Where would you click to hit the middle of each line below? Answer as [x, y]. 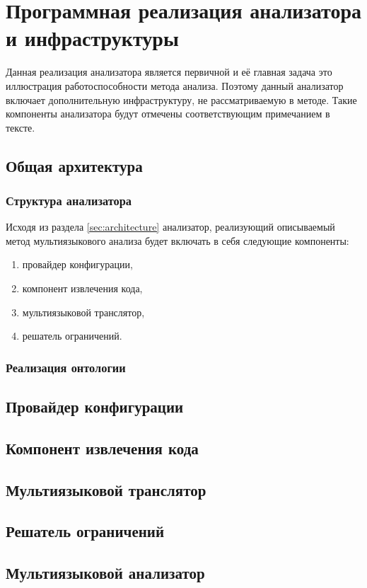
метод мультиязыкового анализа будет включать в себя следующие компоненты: [177, 240]
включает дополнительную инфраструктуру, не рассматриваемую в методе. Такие [181, 99]
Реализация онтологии [66, 367]
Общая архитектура [74, 165]
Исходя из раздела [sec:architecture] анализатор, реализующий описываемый [170, 227]
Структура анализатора [69, 200]
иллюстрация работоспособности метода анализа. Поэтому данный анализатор [175, 85]
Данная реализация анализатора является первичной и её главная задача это [169, 72]
